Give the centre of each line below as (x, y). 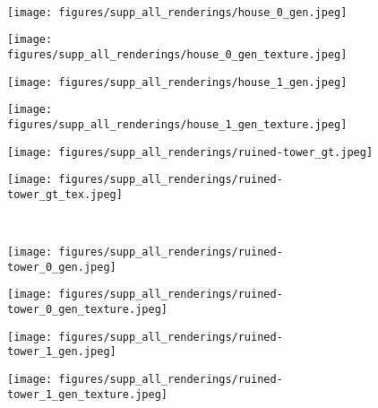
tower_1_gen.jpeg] (62, 352)
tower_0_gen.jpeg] (62, 267)
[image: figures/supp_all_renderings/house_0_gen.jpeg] (177, 12)
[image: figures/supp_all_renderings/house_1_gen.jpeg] (177, 82)
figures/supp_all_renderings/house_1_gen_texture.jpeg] (177, 124)
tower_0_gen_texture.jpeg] (87, 310)
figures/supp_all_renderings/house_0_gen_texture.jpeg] (177, 54)
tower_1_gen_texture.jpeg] (87, 394)
